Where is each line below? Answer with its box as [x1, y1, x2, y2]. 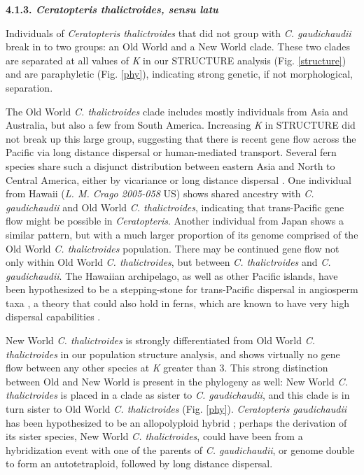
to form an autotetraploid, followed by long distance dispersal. [6, 456, 273, 471]
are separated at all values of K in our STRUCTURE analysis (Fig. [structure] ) [6, 52, 346, 67]
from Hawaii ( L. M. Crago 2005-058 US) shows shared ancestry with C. [6, 186, 314, 201]
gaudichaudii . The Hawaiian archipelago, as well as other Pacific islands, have [6, 268, 338, 283]
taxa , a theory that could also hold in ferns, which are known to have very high [6, 295, 350, 310]
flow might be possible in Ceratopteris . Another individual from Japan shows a [6, 213, 344, 228]
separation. [6, 80, 53, 94]
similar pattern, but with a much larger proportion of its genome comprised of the [6, 227, 358, 241]
